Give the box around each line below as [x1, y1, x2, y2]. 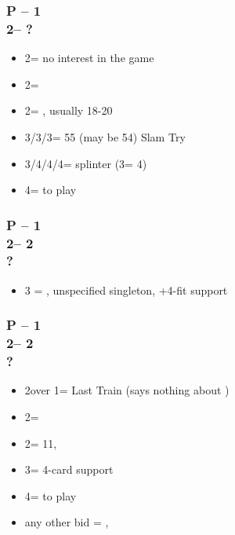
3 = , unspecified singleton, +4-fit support [24, 281, 228, 298]
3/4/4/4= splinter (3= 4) [24, 155, 147, 171]
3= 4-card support [24, 461, 114, 478]
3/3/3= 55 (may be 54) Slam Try [24, 128, 186, 145]
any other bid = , [24, 514, 109, 530]
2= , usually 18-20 [24, 102, 113, 119]
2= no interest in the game [24, 49, 154, 66]
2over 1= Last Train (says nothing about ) [24, 382, 230, 398]
